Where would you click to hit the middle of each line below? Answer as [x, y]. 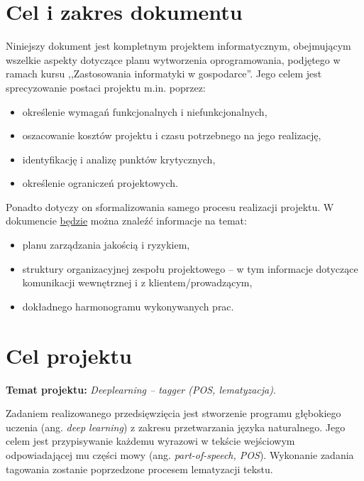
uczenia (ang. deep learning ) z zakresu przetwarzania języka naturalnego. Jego [176, 427]
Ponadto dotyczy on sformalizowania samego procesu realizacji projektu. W [170, 206]
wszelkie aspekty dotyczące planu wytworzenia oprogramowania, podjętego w [173, 59]
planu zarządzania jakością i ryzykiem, [106, 245]
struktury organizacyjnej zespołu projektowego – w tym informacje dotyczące [190, 268]
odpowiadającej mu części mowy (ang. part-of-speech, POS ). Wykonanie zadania [180, 454]
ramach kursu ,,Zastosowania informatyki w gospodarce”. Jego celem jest [164, 74]
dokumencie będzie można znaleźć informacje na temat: [126, 221]
